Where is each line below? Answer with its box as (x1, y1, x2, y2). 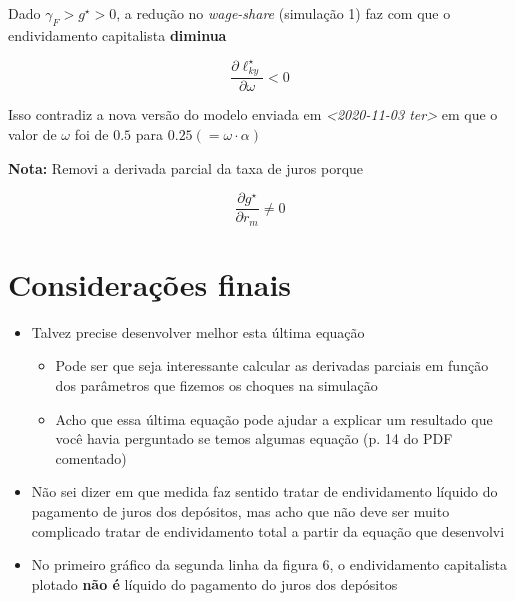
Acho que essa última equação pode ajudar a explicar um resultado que (55, 408, 493, 429)
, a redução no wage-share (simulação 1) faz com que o (116, 3, 451, 23)
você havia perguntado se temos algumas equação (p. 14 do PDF (55, 428, 453, 449)
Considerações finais (8, 263, 292, 304)
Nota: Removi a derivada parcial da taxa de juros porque (8, 157, 364, 178)
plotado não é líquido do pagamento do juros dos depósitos (31, 573, 398, 594)
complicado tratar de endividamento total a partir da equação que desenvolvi (31, 520, 505, 541)
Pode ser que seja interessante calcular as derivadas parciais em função (55, 355, 489, 376)
